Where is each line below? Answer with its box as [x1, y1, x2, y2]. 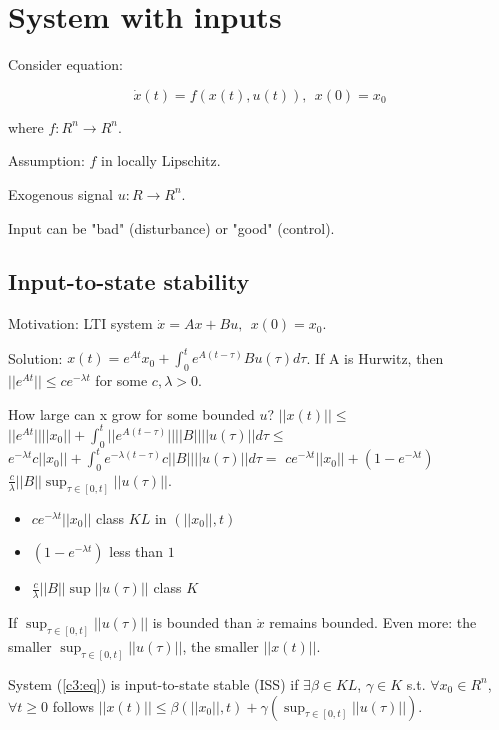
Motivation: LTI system [8, 313, 153, 334]
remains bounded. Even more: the [269, 612, 477, 633]
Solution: [8, 347, 63, 368]
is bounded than [152, 612, 252, 633]
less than [109, 541, 164, 562]
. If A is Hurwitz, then [306, 347, 444, 368]
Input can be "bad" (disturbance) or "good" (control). [8, 217, 335, 238]
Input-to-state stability [8, 266, 250, 297]
